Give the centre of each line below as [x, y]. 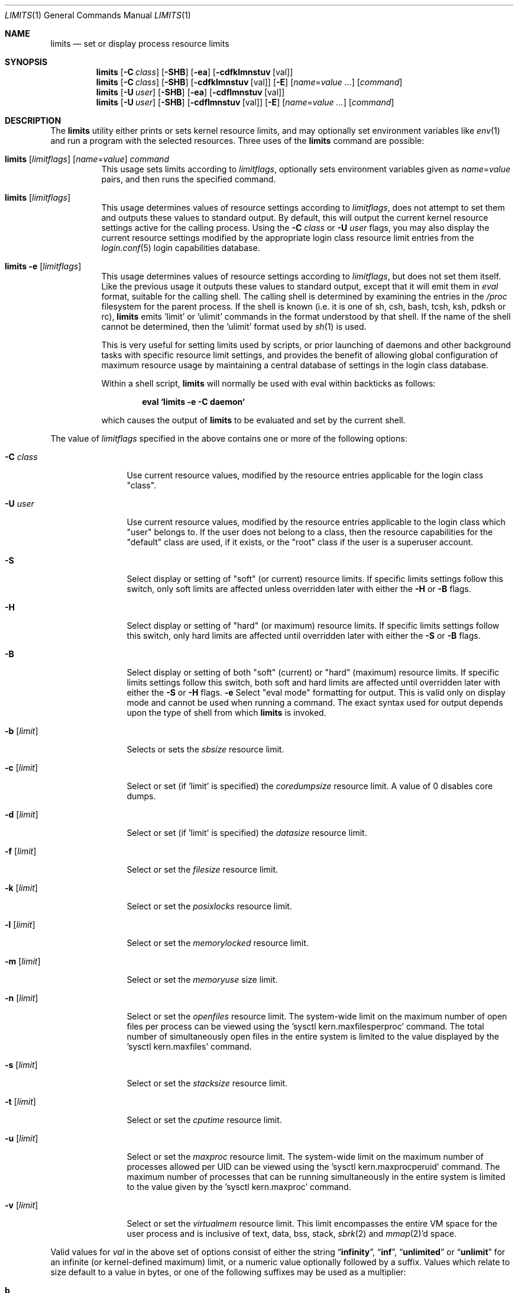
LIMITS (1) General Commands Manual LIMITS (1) [98, 15]
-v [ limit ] [22, 1205]
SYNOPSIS [26, 62]
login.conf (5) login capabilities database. [181, 248]
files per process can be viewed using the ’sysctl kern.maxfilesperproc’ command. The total [305, 1026]
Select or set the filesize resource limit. [203, 869]
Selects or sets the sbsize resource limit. [205, 749]
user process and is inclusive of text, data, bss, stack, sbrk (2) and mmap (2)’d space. [292, 1234]
